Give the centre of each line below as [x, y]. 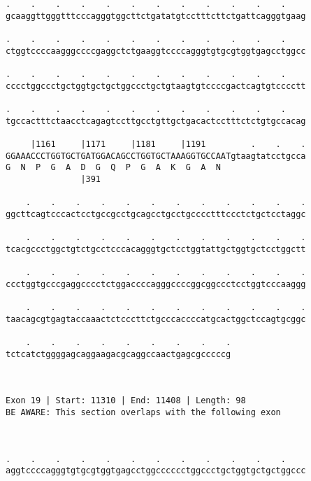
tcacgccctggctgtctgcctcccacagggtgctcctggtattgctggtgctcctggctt [156, 249]
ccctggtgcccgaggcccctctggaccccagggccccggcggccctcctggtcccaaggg [156, 284]
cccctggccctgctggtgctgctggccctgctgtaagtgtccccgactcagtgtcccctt [156, 86]
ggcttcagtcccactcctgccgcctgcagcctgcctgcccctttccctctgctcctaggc [156, 214]
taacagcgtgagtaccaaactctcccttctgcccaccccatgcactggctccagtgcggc [156, 319]
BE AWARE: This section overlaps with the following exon [143, 412]
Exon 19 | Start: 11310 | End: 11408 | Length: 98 [126, 401]
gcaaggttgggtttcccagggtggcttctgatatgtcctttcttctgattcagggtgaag [156, 16]
